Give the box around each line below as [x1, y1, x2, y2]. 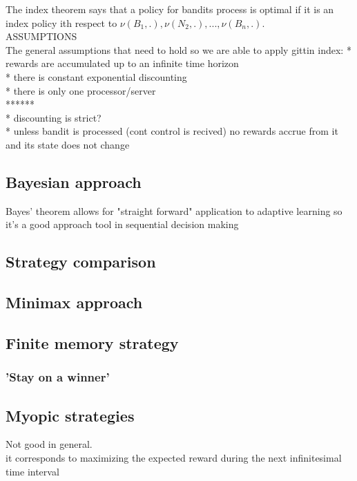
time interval [6, 464, 59, 478]
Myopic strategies [6, 404, 135, 426]
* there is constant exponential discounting [6, 69, 187, 84]
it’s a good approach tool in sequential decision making [6, 217, 239, 232]
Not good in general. [6, 437, 93, 451]
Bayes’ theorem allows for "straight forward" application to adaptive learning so [6, 203, 342, 218]
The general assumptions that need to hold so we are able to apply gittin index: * [6, 42, 351, 57]
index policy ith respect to [6, 15, 117, 30]
